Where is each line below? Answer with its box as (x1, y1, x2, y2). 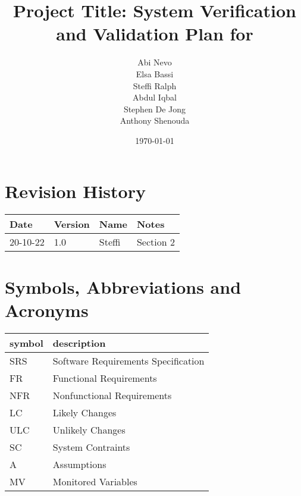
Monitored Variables (52, 474, 137, 488)
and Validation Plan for (56, 21, 253, 46)
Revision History (5, 179, 146, 203)
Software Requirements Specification (52, 353, 205, 368)
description (52, 335, 106, 350)
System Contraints (52, 440, 130, 454)
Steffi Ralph (133, 79, 177, 92)
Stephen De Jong (123, 102, 186, 115)
